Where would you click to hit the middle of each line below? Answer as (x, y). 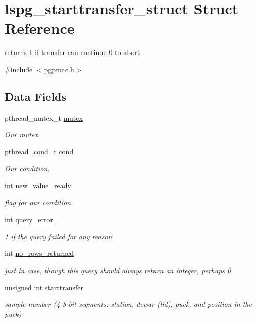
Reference (40, 28)
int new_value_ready (38, 185)
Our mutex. (22, 134)
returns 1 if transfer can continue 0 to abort (72, 52)
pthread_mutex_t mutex (44, 117)
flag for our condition (38, 202)
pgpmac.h (59, 69)
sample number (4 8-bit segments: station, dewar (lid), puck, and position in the (128, 304)
